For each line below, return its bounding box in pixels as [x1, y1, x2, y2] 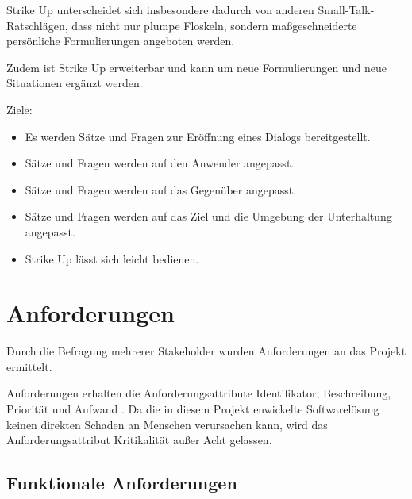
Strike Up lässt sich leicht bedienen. [25, 250, 199, 267]
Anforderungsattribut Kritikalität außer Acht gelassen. [6, 432, 272, 448]
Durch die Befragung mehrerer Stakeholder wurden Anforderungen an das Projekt [6, 343, 406, 359]
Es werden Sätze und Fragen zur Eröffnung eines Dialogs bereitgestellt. [25, 128, 371, 144]
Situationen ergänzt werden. [6, 75, 143, 91]
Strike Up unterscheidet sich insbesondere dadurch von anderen [6, 2, 314, 17]
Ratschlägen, [6, 17, 68, 33]
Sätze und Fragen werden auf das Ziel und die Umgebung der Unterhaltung [25, 208, 392, 225]
